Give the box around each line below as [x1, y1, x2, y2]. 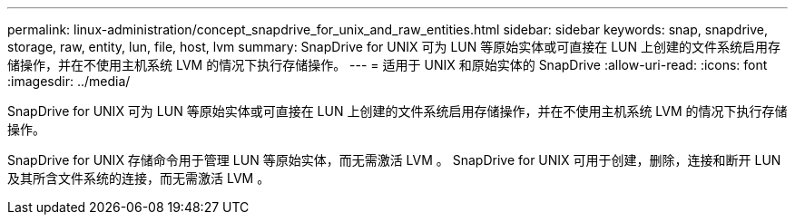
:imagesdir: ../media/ [7, 73, 131, 89]
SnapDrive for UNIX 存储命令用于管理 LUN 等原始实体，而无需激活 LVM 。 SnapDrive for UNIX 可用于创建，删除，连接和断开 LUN [7, 152, 781, 168]
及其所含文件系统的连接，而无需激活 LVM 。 [7, 170, 270, 186]
